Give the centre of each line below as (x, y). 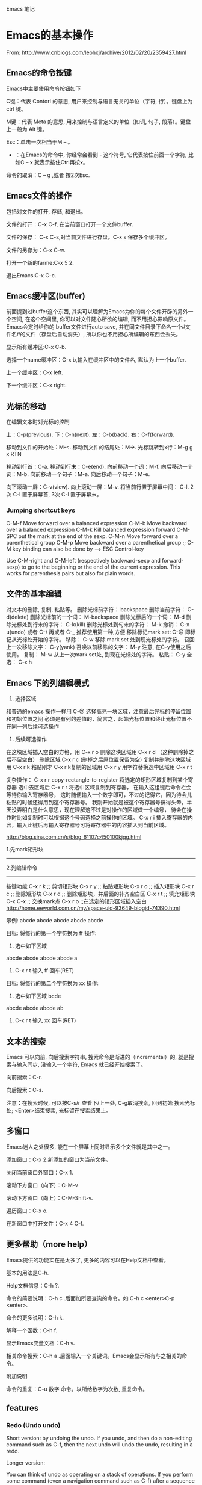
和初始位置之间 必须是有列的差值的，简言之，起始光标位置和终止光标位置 (96, 719)
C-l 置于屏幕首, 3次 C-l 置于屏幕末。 (57, 495)
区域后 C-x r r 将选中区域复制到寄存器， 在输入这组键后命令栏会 (113, 788)
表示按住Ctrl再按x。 (64, 162)
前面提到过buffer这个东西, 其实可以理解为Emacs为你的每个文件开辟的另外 (97, 312)
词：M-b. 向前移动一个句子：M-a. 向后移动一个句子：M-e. (78, 474)
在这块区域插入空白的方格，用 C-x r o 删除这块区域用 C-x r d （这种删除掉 (97, 752)
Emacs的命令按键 (39, 73)
